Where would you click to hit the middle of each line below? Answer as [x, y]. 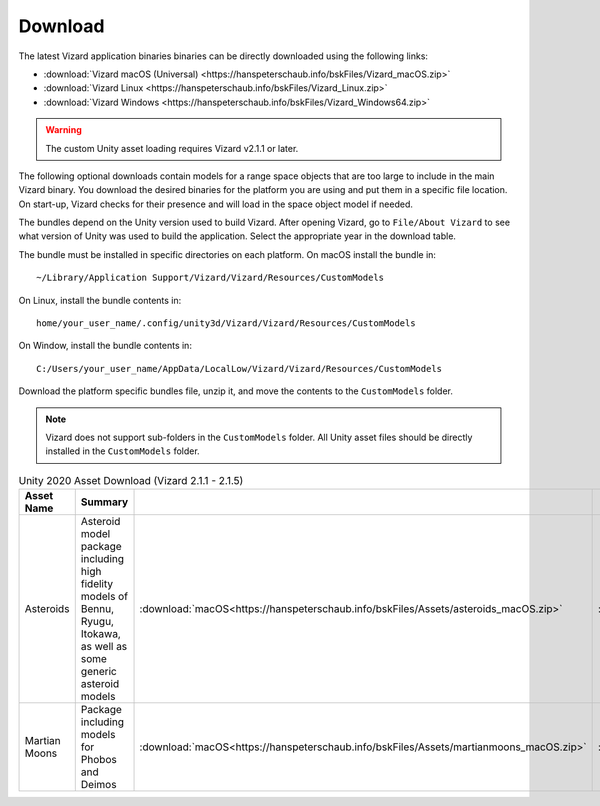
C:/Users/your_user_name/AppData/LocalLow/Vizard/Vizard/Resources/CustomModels [239, 368]
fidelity [97, 584]
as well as [104, 647]
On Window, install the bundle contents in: [105, 346]
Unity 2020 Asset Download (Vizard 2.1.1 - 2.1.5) [131, 480]
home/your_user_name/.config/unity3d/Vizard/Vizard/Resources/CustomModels [226, 323]
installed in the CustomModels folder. [122, 451]
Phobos [98, 760]
